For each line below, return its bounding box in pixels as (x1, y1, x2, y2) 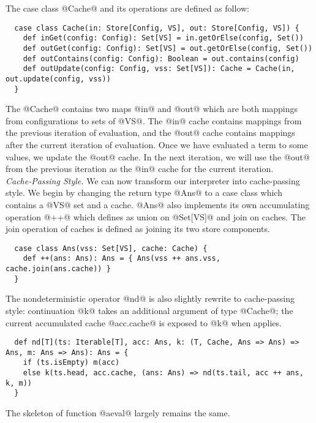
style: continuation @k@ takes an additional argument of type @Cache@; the (6, 304, 293, 316)
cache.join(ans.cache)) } (6, 264, 111, 274)
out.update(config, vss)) (6, 74, 111, 83)
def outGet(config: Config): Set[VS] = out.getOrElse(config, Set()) (23, 43, 313, 53)
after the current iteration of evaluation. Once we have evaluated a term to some (6, 138, 308, 151)
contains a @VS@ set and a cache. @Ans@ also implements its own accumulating (6, 198, 310, 211)
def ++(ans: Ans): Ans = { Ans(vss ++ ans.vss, (23, 254, 220, 263)
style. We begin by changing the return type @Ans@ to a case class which (6, 186, 282, 199)
